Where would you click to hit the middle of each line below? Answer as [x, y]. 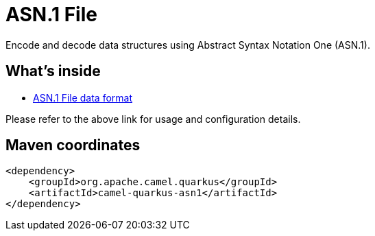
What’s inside [53, 71]
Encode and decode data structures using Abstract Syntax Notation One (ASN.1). [188, 45]
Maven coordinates [73, 145]
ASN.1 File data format [83, 97]
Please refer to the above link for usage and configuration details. [153, 119]
